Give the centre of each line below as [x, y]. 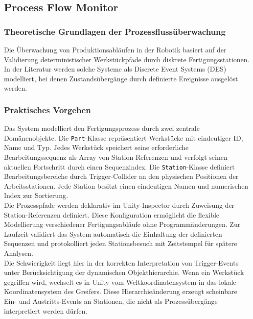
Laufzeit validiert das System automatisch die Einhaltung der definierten [113, 233]
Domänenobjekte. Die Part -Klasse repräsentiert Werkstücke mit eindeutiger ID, [124, 137]
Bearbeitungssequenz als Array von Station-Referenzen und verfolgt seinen [116, 157]
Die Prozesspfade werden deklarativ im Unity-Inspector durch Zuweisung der [119, 205]
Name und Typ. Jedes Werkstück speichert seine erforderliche [96, 147]
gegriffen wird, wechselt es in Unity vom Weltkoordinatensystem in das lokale [120, 282]
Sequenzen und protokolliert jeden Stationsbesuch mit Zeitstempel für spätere [121, 243]
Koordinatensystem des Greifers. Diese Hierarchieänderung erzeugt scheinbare [121, 291]
